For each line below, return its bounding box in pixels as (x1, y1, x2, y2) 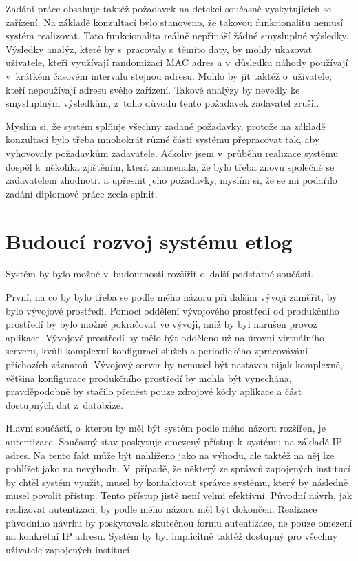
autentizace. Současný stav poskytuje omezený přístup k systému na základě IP (6, 434, 343, 448)
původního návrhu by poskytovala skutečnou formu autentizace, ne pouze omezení (6, 515, 352, 529)
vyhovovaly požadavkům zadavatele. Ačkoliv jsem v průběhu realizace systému (6, 145, 339, 160)
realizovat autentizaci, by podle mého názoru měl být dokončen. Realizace (6, 501, 317, 516)
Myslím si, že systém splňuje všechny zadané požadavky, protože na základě (6, 118, 326, 133)
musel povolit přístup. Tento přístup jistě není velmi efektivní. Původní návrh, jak (6, 488, 352, 502)
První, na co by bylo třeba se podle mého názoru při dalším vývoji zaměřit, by (6, 290, 337, 304)
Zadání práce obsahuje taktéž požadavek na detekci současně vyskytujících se (6, 1, 332, 15)
